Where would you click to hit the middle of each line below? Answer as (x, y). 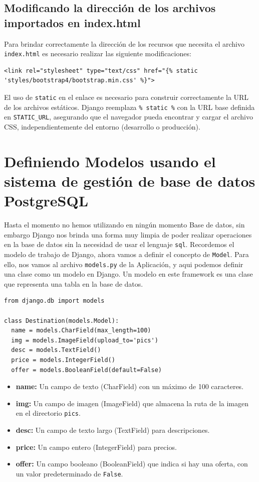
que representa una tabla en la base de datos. (74, 283)
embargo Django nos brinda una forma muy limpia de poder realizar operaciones (128, 234)
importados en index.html (72, 22)
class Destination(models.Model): (62, 321)
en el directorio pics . (48, 413)
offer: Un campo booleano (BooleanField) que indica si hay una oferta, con (132, 464)
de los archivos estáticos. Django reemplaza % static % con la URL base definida (129, 107)
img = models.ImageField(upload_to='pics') (85, 340)
